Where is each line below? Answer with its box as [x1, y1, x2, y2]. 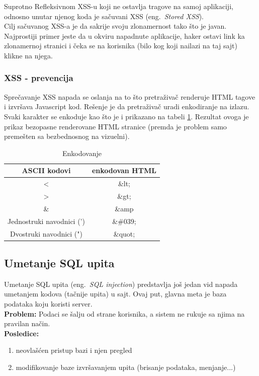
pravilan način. [4, 318, 50, 329]
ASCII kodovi [22, 165, 71, 176]
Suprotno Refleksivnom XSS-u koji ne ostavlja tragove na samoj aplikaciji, [4, 1, 233, 11]
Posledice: [4, 328, 39, 338]
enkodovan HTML [92, 165, 156, 176]
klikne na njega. [4, 50, 53, 60]
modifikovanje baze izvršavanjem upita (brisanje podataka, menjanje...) [16, 362, 236, 372]
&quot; [113, 228, 135, 239]
